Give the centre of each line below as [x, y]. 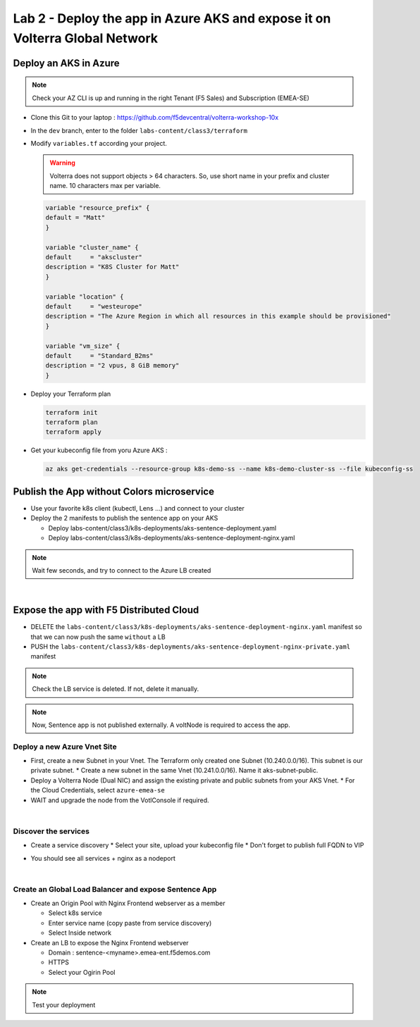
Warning [62, 163]
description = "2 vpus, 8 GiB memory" [112, 366]
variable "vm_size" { [83, 346]
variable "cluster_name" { [92, 247]
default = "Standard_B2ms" [100, 355]
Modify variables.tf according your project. [99, 143]
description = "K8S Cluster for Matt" [112, 267]
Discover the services [51, 831]
